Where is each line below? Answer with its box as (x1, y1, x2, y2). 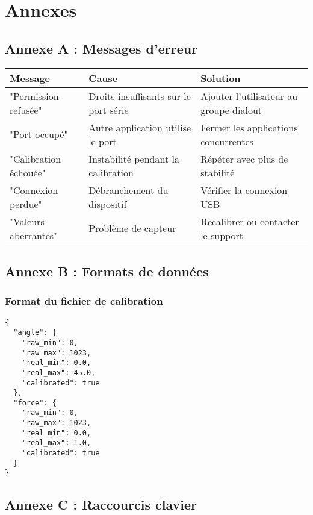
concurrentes (200, 134, 253, 148)
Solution (200, 70, 241, 85)
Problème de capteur (88, 221, 176, 236)
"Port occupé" (10, 127, 68, 142)
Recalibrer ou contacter (200, 214, 299, 228)
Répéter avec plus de (200, 151, 288, 166)
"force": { (13, 398, 57, 407)
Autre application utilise (88, 120, 191, 134)
